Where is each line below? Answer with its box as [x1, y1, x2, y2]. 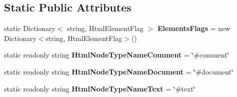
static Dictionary [4, 23, 55, 33]
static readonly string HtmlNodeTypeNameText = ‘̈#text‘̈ [4, 83, 195, 93]
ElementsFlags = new [157, 23, 230, 33]
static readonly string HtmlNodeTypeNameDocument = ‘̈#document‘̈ [4, 66, 233, 76]
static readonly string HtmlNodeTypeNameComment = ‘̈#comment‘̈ [4, 49, 229, 60]
